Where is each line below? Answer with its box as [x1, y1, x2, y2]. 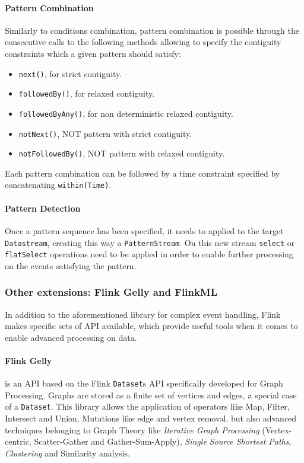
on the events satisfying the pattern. [5, 259, 137, 272]
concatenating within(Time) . [5, 178, 112, 191]
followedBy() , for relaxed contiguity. [18, 87, 155, 100]
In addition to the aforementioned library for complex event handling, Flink [5, 308, 281, 320]
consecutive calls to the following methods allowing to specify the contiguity [5, 36, 281, 48]
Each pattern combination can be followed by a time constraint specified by [5, 167, 280, 179]
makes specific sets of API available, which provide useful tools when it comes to [5, 320, 298, 332]
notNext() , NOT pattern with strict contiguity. [18, 127, 192, 139]
